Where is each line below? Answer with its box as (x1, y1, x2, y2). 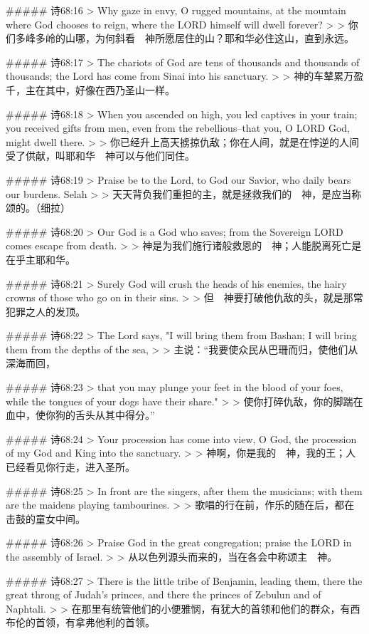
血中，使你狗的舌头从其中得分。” (6, 407, 155, 422)
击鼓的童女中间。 (6, 511, 85, 526)
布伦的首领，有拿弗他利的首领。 (6, 615, 155, 630)
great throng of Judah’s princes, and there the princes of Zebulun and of (6, 587, 321, 602)
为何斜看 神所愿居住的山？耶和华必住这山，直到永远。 (95, 31, 354, 46)
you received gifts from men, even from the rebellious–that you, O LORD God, (6, 120, 350, 135)
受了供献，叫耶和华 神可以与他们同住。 (6, 148, 195, 163)
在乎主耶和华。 (6, 251, 75, 266)
